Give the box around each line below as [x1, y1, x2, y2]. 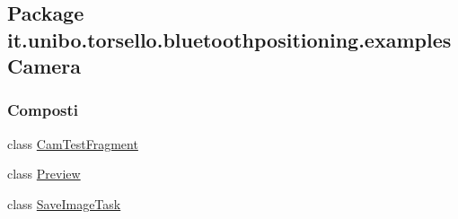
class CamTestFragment [7, 134, 138, 153]
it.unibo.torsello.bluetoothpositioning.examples [7, 25, 452, 53]
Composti [7, 99, 79, 121]
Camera [7, 52, 82, 80]
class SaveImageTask [7, 194, 121, 213]
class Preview [7, 164, 81, 183]
